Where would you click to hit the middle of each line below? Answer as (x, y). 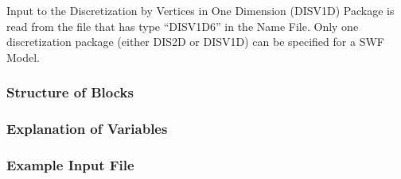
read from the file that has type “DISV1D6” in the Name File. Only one (183, 26)
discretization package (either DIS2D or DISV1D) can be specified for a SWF (195, 42)
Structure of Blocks (70, 92)
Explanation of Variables (87, 129)
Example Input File (70, 164)
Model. (23, 57)
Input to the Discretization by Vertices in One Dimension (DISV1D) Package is (200, 10)
